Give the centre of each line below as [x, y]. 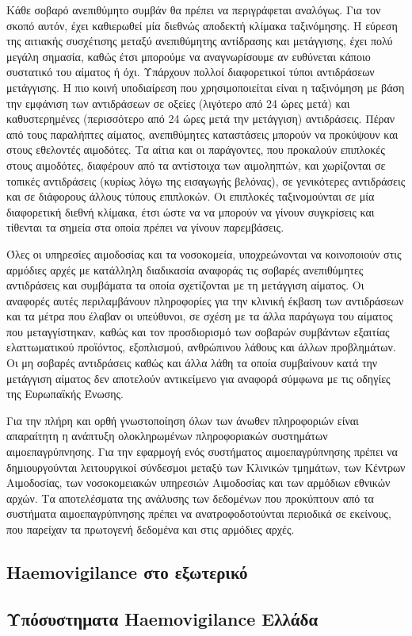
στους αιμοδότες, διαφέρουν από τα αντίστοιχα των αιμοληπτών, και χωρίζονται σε [196, 165]
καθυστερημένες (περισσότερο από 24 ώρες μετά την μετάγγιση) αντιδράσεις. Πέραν [201, 119]
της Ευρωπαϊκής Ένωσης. [65, 394]
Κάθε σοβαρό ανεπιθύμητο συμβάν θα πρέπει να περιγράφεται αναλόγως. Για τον [194, 10]
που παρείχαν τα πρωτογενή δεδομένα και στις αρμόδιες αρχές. [151, 529]
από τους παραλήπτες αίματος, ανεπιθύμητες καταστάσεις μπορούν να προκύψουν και [202, 134]
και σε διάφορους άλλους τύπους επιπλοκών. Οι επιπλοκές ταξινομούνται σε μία [191, 196]
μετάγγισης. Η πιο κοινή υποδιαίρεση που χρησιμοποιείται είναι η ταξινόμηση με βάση [206, 87]
